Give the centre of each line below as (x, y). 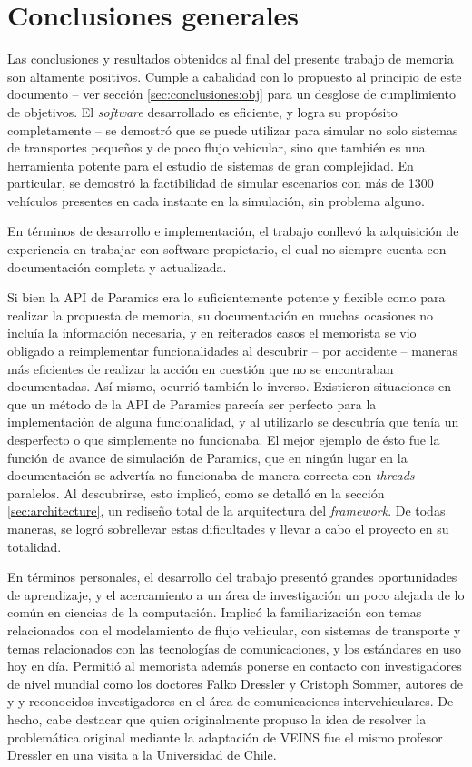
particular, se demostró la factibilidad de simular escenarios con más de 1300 (221, 183)
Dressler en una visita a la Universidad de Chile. (142, 755)
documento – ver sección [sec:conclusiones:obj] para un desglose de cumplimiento (232, 94)
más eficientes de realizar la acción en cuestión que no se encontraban (201, 368)
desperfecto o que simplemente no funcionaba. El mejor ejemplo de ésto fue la (224, 439)
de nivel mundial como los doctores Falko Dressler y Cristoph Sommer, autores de (235, 683)
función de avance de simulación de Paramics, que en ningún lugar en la (207, 457)
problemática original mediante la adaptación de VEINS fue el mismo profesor (225, 737)
